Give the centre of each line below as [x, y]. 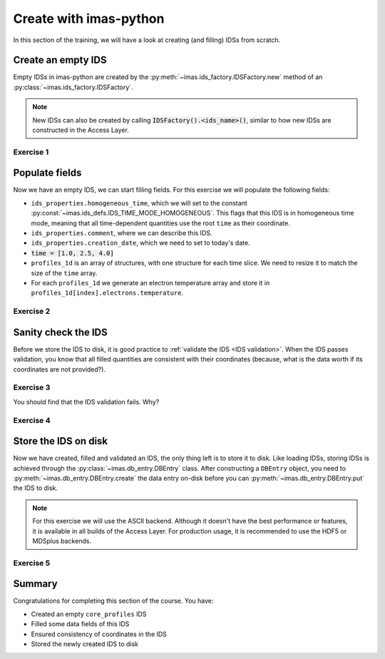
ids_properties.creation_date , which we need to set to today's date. [140, 243]
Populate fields [47, 173]
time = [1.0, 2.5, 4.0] [72, 253]
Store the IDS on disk [61, 441]
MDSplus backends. [62, 541]
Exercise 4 [32, 420]
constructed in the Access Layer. [81, 130]
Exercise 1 [31, 152]
